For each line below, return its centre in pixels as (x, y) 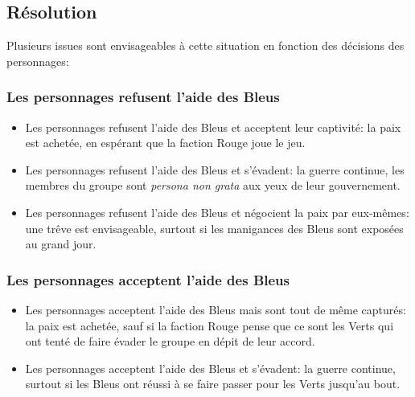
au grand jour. (61, 244)
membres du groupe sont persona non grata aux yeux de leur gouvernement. (213, 185)
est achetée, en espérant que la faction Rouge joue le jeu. (165, 143)
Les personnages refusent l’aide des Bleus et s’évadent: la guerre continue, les (215, 169)
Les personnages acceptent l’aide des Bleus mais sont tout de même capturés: (216, 309)
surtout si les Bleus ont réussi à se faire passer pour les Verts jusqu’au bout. (213, 384)
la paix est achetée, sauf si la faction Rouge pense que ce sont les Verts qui (210, 325)
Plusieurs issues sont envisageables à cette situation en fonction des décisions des (205, 45)
